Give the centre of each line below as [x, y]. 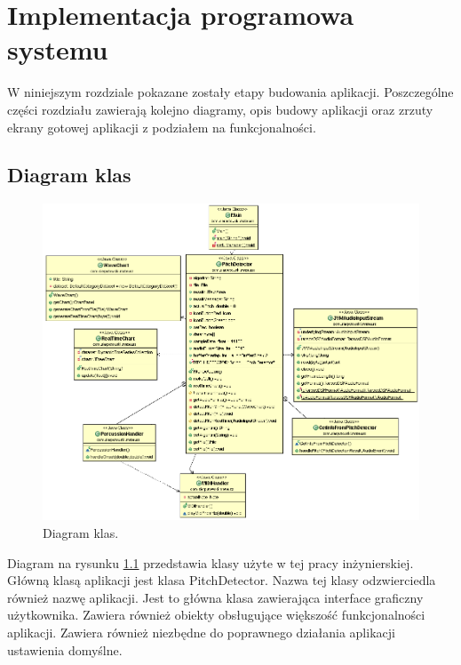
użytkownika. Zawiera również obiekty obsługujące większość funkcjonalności [216, 615]
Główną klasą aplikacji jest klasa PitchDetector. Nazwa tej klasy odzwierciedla [222, 580]
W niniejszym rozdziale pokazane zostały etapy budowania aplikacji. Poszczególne [230, 92]
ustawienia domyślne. [65, 649]
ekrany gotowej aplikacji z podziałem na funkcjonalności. [162, 127]
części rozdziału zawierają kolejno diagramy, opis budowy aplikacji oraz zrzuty [220, 109]
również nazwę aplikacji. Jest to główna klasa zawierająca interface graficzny [215, 597]
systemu [58, 49]
